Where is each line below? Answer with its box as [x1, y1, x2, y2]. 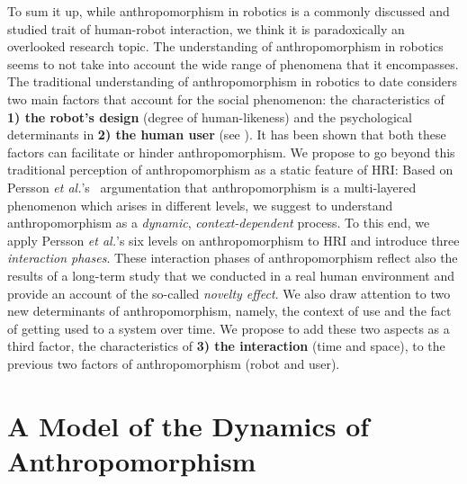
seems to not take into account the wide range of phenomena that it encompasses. [7, 54, 459, 73]
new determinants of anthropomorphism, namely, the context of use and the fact [7, 301, 452, 320]
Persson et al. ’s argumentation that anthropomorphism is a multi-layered [7, 177, 417, 196]
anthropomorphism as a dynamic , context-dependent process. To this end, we [7, 213, 430, 232]
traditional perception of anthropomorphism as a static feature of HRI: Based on [7, 160, 454, 179]
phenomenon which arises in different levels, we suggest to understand [7, 195, 393, 214]
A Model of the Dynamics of [7, 407, 370, 444]
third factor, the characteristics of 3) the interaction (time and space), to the [7, 336, 445, 355]
